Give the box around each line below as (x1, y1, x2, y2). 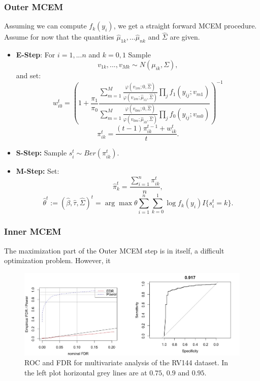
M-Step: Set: (16, 166, 59, 176)
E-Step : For (16, 49, 55, 60)
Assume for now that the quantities (4, 31, 114, 42)
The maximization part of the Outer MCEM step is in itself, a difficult (4, 245, 224, 256)
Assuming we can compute (4, 20, 87, 31)
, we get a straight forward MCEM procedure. (113, 20, 257, 31)
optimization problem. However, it (4, 255, 111, 266)
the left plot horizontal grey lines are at (24, 367, 147, 377)
